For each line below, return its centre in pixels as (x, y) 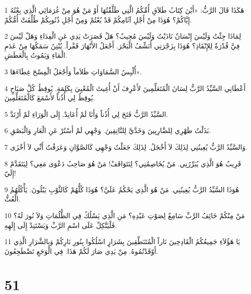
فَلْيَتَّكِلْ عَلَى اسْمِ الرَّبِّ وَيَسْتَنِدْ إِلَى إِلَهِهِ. (61, 225)
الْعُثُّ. (12, 199)
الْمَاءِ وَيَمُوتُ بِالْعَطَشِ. (36, 55)
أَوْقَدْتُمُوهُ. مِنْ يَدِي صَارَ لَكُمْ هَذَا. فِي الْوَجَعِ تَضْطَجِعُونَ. (81, 251)
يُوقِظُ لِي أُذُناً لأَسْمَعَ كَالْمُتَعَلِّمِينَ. (50, 98)
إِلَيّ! (10, 173)
